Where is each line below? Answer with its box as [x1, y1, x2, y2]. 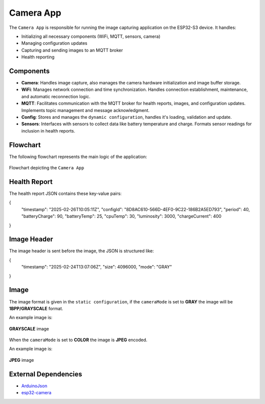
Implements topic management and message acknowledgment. [21, 107, 150, 113]
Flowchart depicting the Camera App [9, 165, 84, 171]
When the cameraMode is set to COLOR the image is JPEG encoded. [9, 337, 148, 343]
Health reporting [21, 54, 55, 60]
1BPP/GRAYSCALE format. [9, 305, 63, 311]
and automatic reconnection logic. [21, 93, 91, 99]
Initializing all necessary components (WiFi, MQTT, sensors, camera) [21, 33, 160, 39]
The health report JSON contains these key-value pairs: [9, 190, 122, 196]
